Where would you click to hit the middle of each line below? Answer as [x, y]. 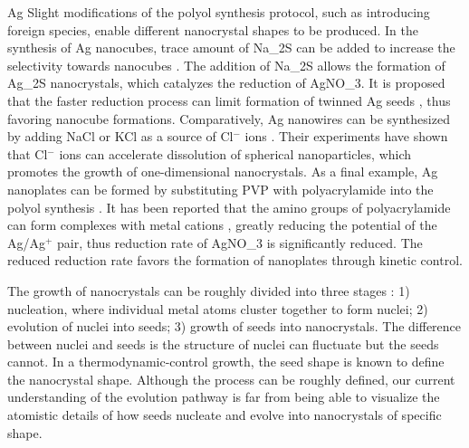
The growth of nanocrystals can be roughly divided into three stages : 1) [209, 290]
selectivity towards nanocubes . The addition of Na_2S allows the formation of [226, 65]
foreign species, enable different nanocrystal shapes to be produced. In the [213, 29]
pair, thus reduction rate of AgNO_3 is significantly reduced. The [240, 242]
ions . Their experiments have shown [346, 136]
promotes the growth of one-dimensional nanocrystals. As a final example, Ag [223, 172]
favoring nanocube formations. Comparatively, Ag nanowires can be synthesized [229, 118]
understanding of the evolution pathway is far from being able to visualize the [224, 397]
